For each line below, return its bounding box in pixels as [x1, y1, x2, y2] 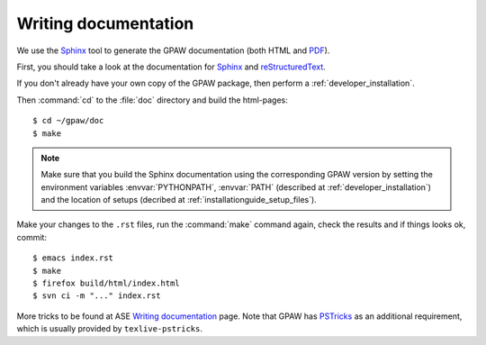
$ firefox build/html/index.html [32, 278, 180, 288]
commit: [16, 232, 47, 242]
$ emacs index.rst [32, 253, 114, 263]
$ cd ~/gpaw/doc [32, 115, 104, 126]
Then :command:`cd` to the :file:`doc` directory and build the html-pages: [16, 95, 288, 105]
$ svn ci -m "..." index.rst [32, 291, 161, 301]
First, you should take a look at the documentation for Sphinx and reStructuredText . [16, 61, 326, 72]
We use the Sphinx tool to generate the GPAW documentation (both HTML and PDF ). [16, 45, 330, 56]
